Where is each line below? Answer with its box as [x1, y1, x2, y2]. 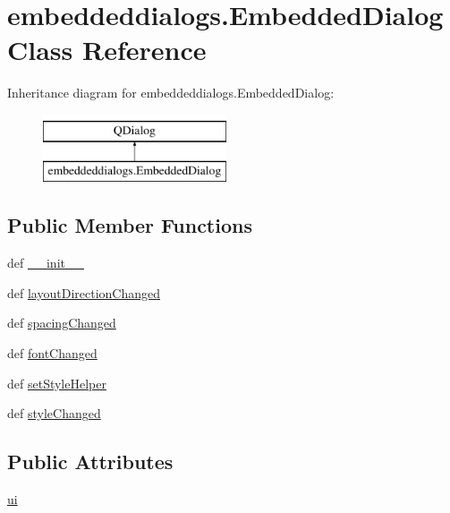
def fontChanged [7, 344, 98, 363]
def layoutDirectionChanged [7, 283, 160, 302]
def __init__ [7, 253, 84, 272]
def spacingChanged [7, 313, 116, 332]
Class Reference [7, 31, 207, 68]
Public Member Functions [7, 211, 252, 239]
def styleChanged [7, 404, 101, 423]
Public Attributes [7, 448, 174, 475]
